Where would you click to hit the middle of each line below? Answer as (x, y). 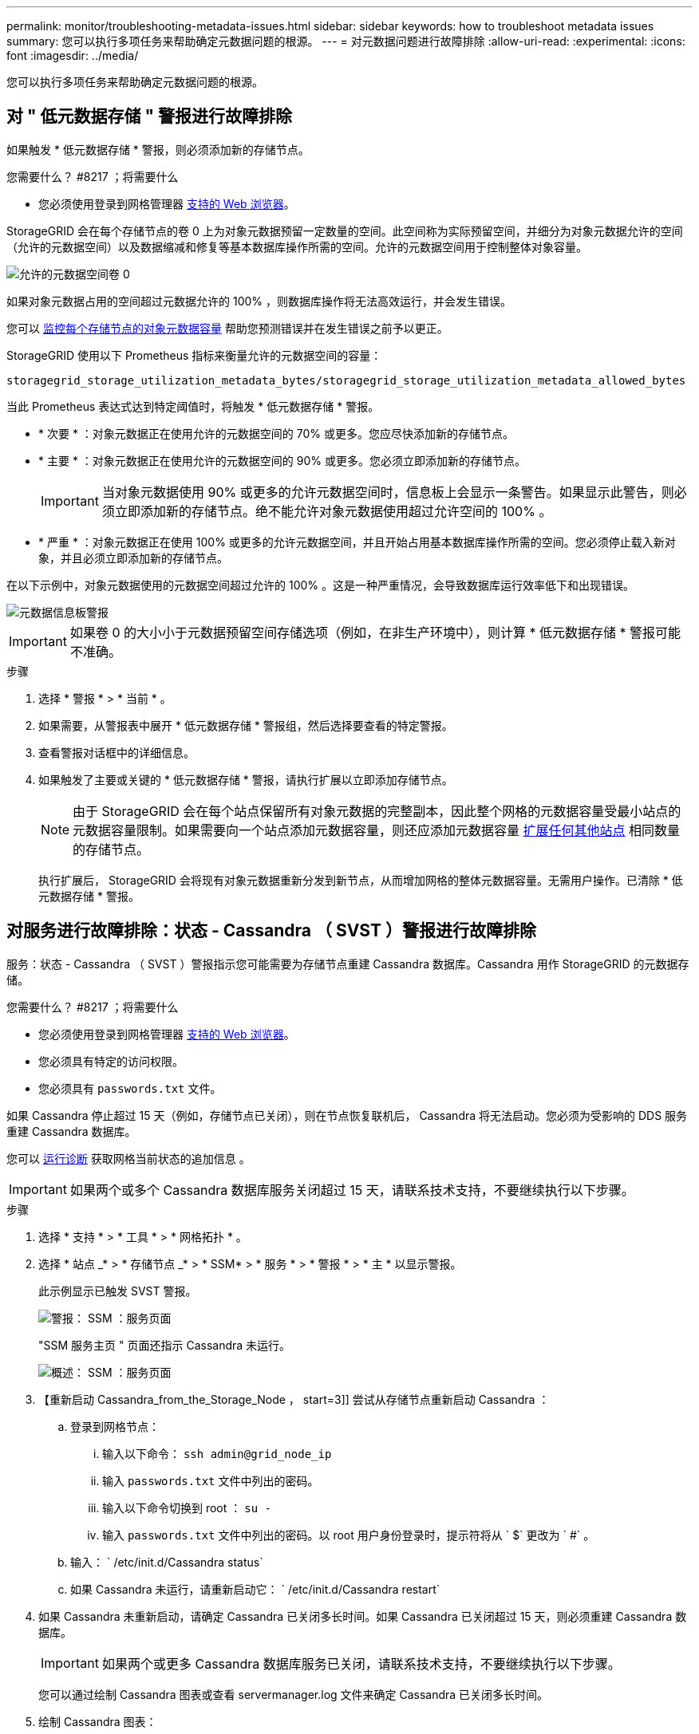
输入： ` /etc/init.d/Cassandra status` (167, 1562)
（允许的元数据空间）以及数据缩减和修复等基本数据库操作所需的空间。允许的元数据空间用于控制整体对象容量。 (297, 246)
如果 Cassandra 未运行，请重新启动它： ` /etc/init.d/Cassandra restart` (255, 1589)
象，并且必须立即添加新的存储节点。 (133, 558)
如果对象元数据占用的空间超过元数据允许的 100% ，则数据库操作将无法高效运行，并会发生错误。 (259, 301)
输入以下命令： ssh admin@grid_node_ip (217, 1453)
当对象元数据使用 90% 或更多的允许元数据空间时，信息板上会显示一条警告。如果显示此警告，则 (388, 492)
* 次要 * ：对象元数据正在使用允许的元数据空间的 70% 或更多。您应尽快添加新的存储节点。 (276, 433)
